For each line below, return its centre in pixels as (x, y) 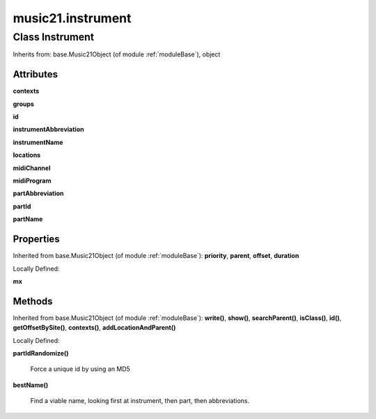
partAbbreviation (38, 193)
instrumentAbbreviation (48, 130)
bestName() (31, 385)
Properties (36, 239)
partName (28, 219)
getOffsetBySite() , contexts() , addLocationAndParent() (94, 328)
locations (27, 155)
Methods (33, 301)
